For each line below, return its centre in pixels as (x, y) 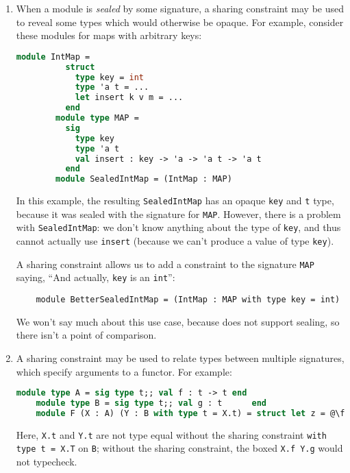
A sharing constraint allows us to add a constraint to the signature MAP (165, 264)
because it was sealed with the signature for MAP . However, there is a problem (178, 214)
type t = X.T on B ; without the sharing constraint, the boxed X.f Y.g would (179, 448)
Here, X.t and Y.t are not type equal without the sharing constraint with (171, 434)
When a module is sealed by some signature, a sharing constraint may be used (180, 8)
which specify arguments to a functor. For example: (124, 371)
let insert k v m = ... (129, 98)
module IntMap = (53, 57)
